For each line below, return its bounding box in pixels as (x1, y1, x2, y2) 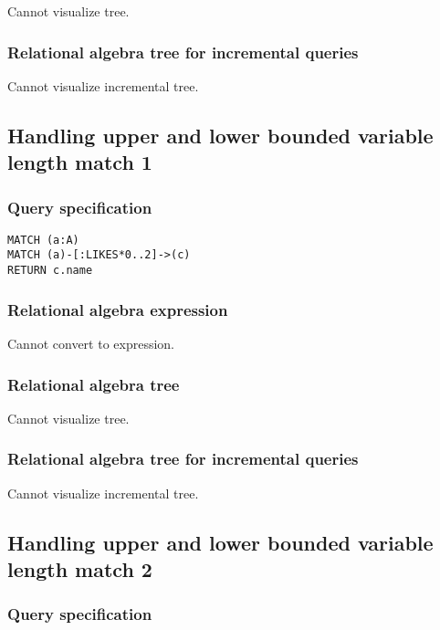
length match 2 (7, 554, 152, 583)
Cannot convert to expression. (7, 333, 175, 352)
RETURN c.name (7, 264, 93, 278)
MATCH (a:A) (7, 233, 79, 247)
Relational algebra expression (7, 298, 228, 320)
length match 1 (7, 148, 152, 176)
